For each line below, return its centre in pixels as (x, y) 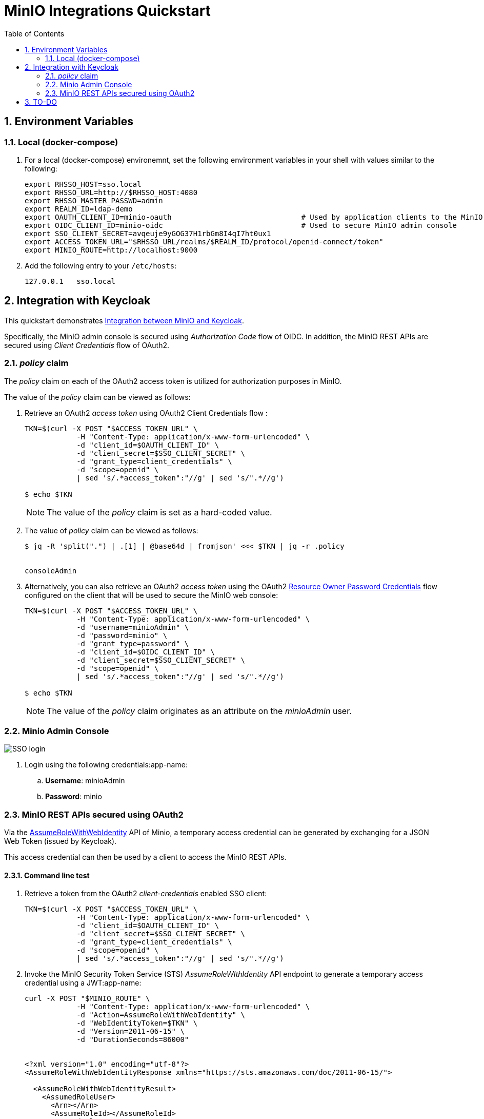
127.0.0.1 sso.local (70, 281)
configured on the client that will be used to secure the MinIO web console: (152, 595)
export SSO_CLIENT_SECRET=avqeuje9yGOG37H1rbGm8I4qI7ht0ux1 (148, 233)
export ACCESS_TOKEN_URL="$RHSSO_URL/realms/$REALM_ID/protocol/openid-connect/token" (204, 242)
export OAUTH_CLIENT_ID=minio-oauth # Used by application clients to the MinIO (254, 217)
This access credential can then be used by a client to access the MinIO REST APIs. (145, 857)
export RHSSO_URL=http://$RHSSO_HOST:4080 (111, 192)
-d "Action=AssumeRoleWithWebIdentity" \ (161, 1015)
